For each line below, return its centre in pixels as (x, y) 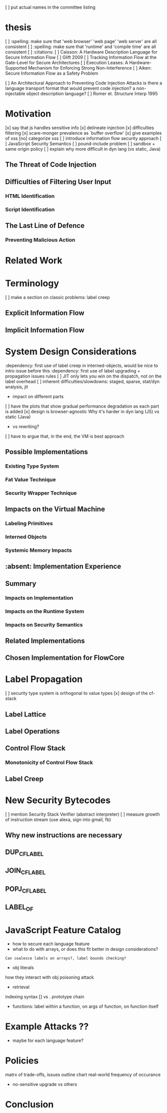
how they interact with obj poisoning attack (49, 977)
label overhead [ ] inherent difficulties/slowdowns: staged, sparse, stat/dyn (82, 381)
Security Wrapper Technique (41, 493)
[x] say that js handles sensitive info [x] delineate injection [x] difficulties (79, 128)
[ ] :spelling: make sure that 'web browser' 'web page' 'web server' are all (81, 41)
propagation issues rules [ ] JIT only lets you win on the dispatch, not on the (83, 376)
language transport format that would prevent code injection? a (70, 88)
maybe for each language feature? (48, 1040)
